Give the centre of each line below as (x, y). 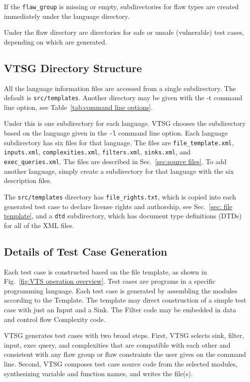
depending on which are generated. (56, 41)
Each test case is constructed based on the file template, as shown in (105, 271)
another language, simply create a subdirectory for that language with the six (119, 171)
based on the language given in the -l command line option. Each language (116, 133)
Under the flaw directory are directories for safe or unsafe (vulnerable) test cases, (124, 32)
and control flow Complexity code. (55, 319)
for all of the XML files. (39, 225)
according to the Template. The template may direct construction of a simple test (125, 300)
